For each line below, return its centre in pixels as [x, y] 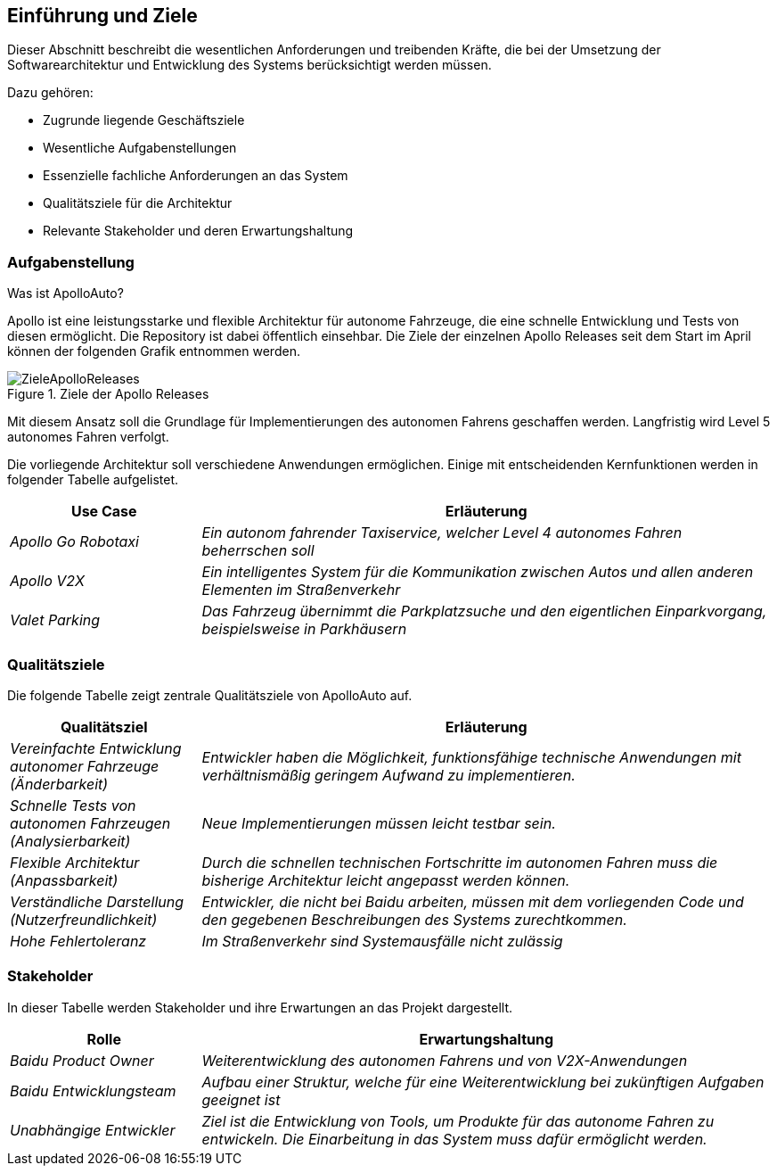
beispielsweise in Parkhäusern [304, 629]
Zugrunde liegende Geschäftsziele [144, 120]
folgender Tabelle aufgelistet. [93, 480]
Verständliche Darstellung [97, 901]
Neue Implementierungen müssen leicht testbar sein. [379, 823]
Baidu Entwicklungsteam [93, 1090]
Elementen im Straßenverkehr [301, 590]
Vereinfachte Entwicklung [96, 748]
